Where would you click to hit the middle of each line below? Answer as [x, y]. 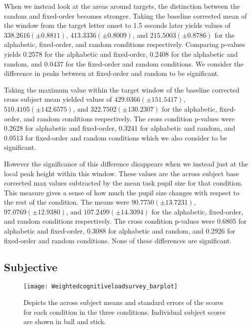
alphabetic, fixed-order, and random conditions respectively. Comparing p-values [125, 44]
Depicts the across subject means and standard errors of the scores [124, 302]
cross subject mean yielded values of [58, 99]
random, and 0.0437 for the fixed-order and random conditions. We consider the [124, 63]
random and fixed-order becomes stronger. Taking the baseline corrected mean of [126, 15]
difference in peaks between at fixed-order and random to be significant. [112, 73]
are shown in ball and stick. [65, 321]
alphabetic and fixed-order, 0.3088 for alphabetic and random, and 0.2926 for [120, 231]
